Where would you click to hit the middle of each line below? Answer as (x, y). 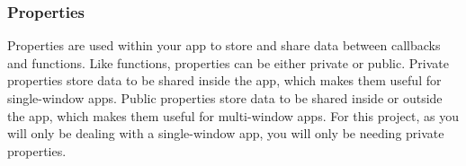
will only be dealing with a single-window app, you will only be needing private (226, 133)
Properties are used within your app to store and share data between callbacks (224, 45)
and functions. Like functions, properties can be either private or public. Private (228, 62)
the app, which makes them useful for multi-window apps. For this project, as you (233, 115)
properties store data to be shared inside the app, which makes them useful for (224, 80)
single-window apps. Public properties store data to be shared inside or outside (225, 98)
